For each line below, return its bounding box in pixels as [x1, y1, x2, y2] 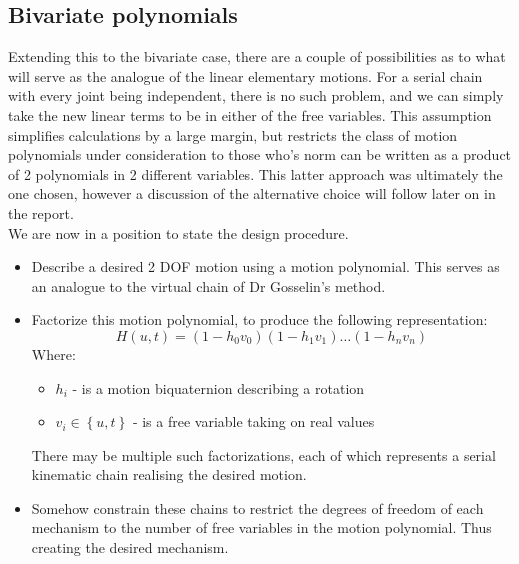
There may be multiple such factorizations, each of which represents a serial [31, 444, 496, 465]
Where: [31, 343, 76, 364]
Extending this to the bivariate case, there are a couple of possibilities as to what [8, 46, 506, 67]
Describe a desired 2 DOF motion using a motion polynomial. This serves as [31, 256, 500, 277]
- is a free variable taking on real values [132, 411, 375, 432]
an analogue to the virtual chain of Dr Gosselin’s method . [31, 275, 386, 296]
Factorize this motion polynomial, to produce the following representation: [31, 309, 488, 330]
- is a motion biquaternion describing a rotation [72, 377, 365, 398]
